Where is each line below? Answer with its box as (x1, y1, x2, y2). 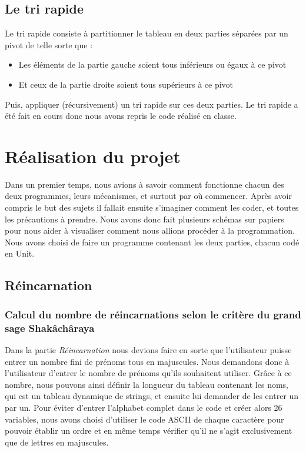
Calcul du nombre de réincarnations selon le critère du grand (5, 307, 301, 321)
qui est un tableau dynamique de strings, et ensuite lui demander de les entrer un (5, 390, 299, 402)
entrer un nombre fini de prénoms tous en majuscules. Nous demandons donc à (5, 355, 290, 367)
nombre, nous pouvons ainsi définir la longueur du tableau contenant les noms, (5, 378, 288, 390)
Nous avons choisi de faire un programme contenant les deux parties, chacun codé (5, 235, 300, 248)
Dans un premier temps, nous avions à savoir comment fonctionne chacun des (5, 178, 284, 190)
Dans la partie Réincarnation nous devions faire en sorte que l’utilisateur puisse (5, 343, 292, 355)
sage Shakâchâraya (5, 320, 95, 335)
